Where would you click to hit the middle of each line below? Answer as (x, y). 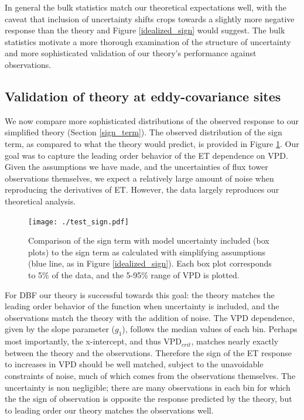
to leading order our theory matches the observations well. (109, 410)
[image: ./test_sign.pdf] (78, 222)
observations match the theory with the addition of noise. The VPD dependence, (150, 317)
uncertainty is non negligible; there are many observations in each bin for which (148, 387)
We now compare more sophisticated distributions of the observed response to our (152, 120)
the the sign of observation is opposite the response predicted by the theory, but (148, 399)
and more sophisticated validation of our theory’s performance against (131, 53)
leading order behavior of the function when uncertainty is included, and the (142, 306)
